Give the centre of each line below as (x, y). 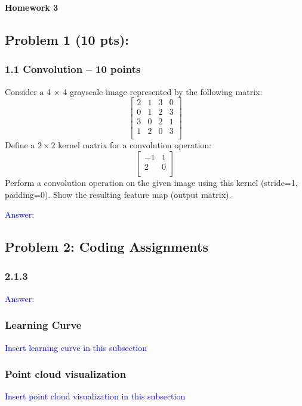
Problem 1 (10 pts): (67, 39)
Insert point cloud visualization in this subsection (95, 396)
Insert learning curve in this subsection (76, 347)
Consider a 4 (28, 91)
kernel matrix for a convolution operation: (135, 145)
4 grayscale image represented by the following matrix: (163, 91)
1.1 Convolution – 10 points (73, 69)
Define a (20, 145)
